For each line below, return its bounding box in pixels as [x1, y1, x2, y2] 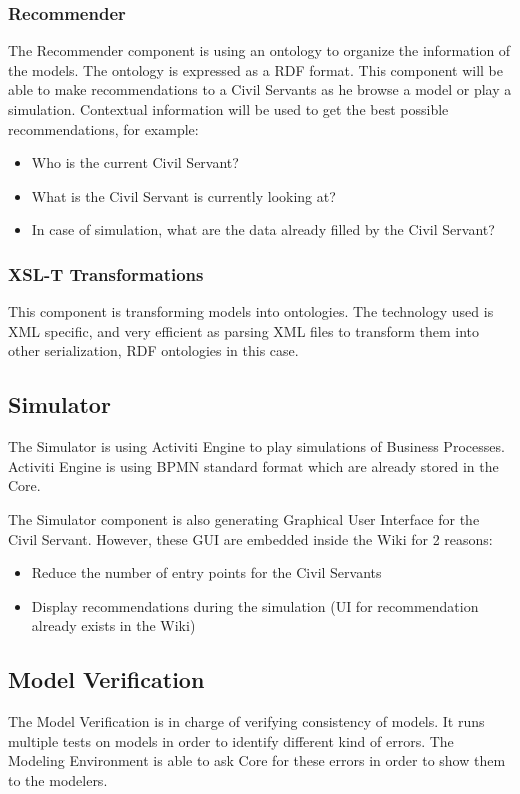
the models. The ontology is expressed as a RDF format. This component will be [8, 59, 503, 80]
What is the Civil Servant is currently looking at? [31, 185, 336, 206]
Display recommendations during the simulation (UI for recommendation [31, 595, 479, 616]
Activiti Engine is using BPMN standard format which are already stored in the [8, 455, 499, 476]
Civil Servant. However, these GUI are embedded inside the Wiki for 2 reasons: [8, 528, 493, 549]
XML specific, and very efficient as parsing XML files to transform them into [8, 320, 480, 341]
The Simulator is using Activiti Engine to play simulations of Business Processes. [8, 436, 505, 457]
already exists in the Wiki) [31, 615, 196, 636]
